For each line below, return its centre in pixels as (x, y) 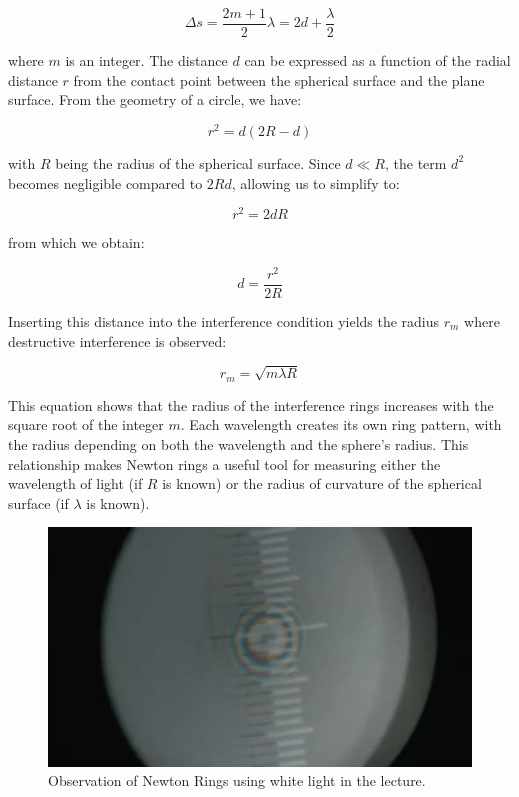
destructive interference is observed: (117, 340)
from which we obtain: (76, 242)
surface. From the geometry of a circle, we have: (155, 99)
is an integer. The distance (146, 60)
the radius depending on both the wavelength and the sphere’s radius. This (238, 443)
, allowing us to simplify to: (315, 182)
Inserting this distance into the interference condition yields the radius (224, 320)
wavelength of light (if (75, 483)
